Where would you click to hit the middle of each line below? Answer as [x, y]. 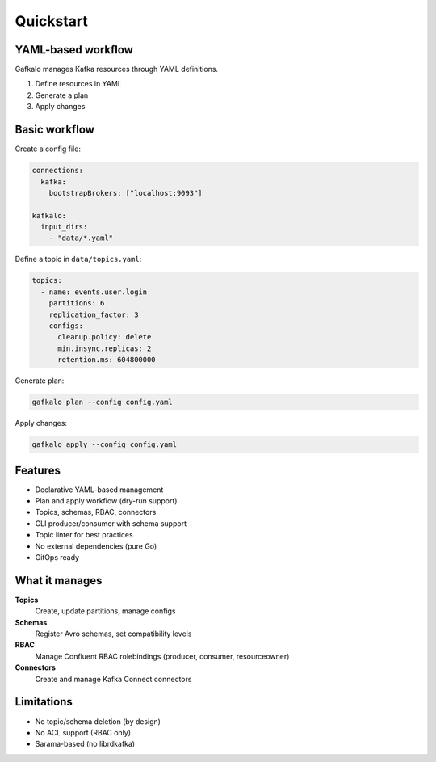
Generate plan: [40, 381]
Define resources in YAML [79, 84]
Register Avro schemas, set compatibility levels [113, 634]
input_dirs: [64, 227]
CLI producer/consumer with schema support [111, 523]
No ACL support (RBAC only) [83, 732]
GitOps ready [57, 557]
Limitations [44, 702]
